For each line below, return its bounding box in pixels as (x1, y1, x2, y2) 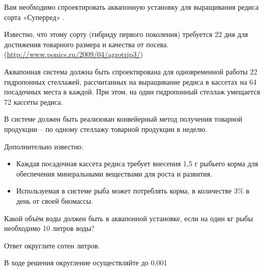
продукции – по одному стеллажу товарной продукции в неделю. (4, 123, 208, 134)
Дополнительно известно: (4, 141, 84, 151)
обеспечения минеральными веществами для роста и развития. (16, 168, 212, 179)
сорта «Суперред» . (4, 11, 65, 22)
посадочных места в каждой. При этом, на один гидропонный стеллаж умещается (4, 86, 260, 97)
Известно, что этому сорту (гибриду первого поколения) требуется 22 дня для (4, 29, 248, 40)
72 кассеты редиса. (4, 96, 63, 107)
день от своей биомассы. (16, 195, 93, 206)
